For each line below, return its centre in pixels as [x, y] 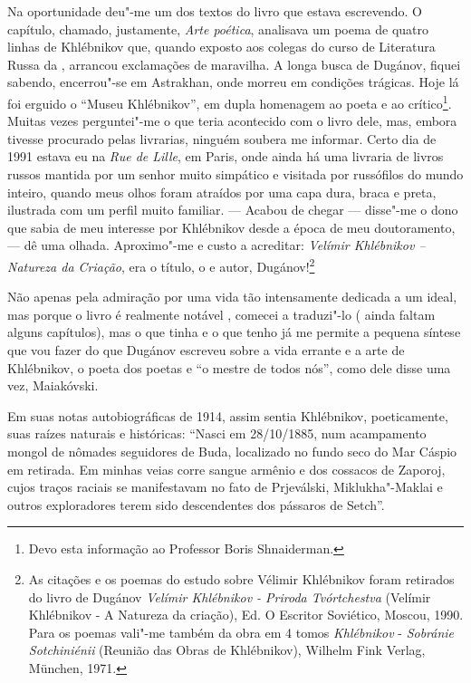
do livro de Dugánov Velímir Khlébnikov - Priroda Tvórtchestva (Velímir [230, 596]
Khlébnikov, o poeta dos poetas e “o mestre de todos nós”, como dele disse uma [229, 367]
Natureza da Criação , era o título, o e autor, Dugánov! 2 [161, 265]
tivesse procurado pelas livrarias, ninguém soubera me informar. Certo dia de [222, 138]
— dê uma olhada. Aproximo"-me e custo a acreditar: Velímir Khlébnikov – [216, 245]
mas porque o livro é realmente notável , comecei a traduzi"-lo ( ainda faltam [221, 314]
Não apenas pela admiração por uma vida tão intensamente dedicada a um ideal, [232, 297]
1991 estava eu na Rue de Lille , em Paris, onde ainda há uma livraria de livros [226, 156]
